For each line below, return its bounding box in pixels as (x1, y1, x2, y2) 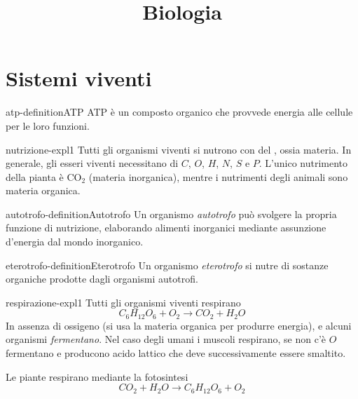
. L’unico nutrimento (259, 156, 348, 170)
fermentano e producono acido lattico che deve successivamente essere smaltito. (6, 346, 346, 360)
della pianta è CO (6, 169, 82, 184)
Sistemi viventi (6, 64, 152, 93)
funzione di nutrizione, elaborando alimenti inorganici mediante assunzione (6, 220, 326, 235)
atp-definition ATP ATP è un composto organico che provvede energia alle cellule (6, 104, 353, 119)
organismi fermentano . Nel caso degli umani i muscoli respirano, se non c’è (6, 332, 326, 346)
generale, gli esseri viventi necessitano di (6, 156, 179, 170)
